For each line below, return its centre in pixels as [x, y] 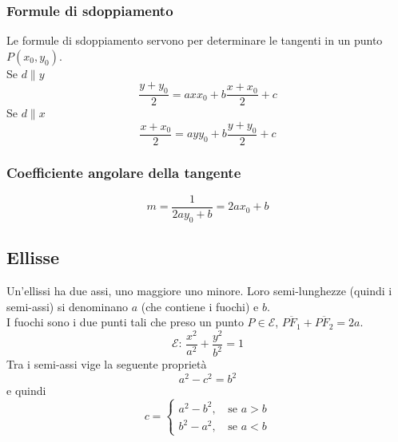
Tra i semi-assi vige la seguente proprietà [107, 364]
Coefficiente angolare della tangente [124, 172]
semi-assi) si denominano [67, 306]
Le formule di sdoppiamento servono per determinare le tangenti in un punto [195, 40]
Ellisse [33, 257]
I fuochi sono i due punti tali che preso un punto [125, 322]
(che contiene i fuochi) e [200, 306]
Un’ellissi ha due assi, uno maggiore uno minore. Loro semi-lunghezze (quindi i [199, 290]
